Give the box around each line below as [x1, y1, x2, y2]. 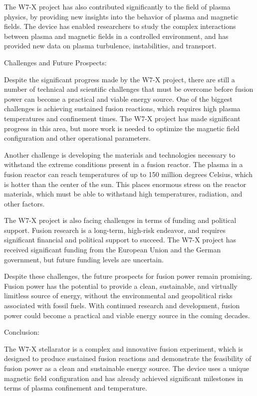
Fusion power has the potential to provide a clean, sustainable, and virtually [4, 280, 238, 291]
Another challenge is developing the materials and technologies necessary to [4, 149, 236, 160]
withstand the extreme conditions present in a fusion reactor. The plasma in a [4, 159, 243, 170]
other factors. [4, 198, 45, 208]
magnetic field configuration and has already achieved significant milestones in [4, 373, 244, 383]
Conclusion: [4, 327, 39, 337]
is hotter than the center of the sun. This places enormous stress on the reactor [4, 179, 247, 189]
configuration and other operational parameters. [4, 133, 151, 143]
